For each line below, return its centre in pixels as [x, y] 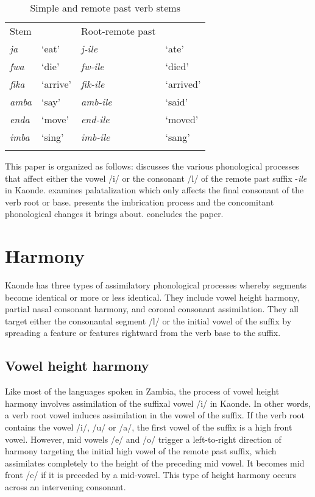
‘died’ [177, 66]
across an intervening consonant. [65, 487]
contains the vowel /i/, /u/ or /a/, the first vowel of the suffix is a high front [149, 427]
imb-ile [95, 137]
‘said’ [177, 102]
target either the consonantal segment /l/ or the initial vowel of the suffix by [148, 320]
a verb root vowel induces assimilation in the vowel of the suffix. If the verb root [155, 415]
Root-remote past [118, 31]
